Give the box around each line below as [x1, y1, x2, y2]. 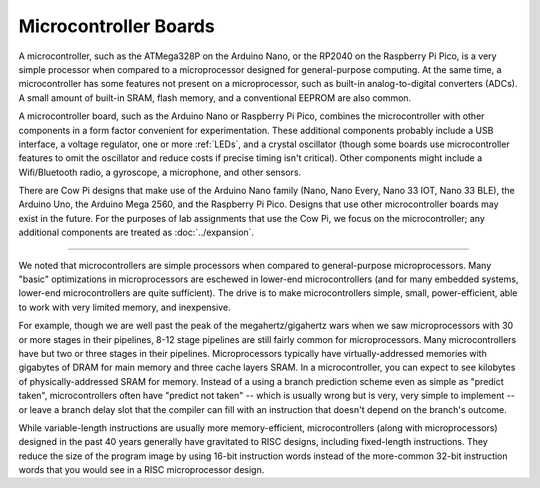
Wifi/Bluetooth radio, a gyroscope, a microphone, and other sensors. [18, 166, 302, 178]
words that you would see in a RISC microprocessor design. [18, 464, 265, 476]
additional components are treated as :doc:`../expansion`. [18, 226, 255, 239]
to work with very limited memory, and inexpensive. [18, 301, 231, 313]
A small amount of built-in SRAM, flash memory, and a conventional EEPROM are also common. [18, 91, 412, 104]
